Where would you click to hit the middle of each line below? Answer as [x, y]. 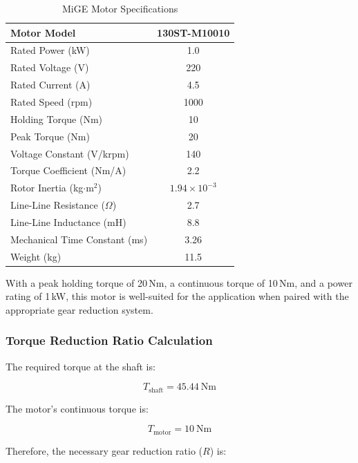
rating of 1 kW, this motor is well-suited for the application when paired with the [177, 296]
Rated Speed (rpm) [51, 101]
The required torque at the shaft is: [81, 366]
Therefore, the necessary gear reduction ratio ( [104, 450]
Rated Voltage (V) [50, 67]
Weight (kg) [36, 256]
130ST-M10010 [194, 32]
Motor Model [43, 32]
